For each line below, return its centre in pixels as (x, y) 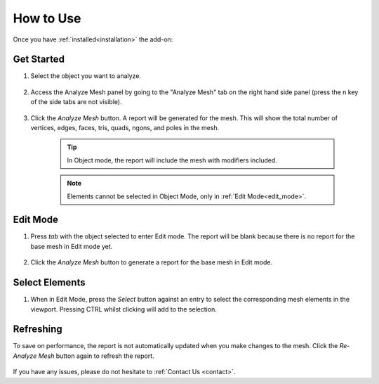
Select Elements (49, 282)
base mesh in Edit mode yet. (72, 246)
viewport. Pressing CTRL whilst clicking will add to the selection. (124, 309)
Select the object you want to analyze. (86, 76)
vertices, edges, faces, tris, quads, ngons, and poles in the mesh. (125, 128)
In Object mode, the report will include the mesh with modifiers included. (172, 160)
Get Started (39, 59)
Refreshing (38, 329)
